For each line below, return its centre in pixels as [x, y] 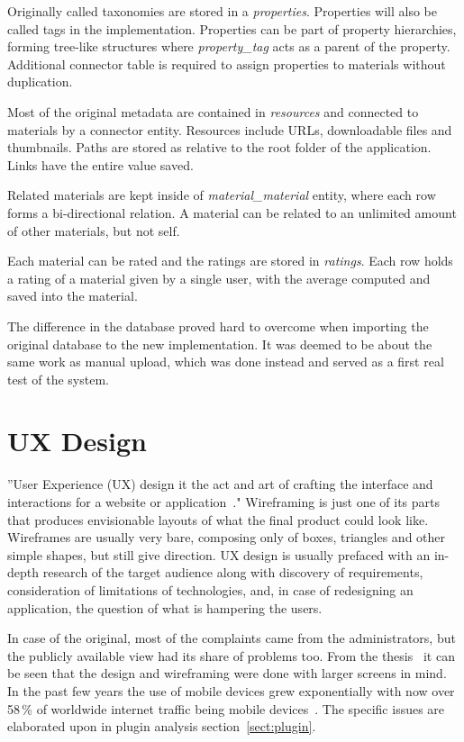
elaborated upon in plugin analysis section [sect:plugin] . [162, 726]
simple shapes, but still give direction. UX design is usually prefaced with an [219, 554]
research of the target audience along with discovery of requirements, [233, 572]
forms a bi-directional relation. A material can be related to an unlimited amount [232, 212]
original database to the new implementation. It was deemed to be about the [220, 344]
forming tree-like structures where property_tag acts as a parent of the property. [229, 46]
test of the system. [58, 379]
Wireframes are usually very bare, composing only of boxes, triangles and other [227, 537]
